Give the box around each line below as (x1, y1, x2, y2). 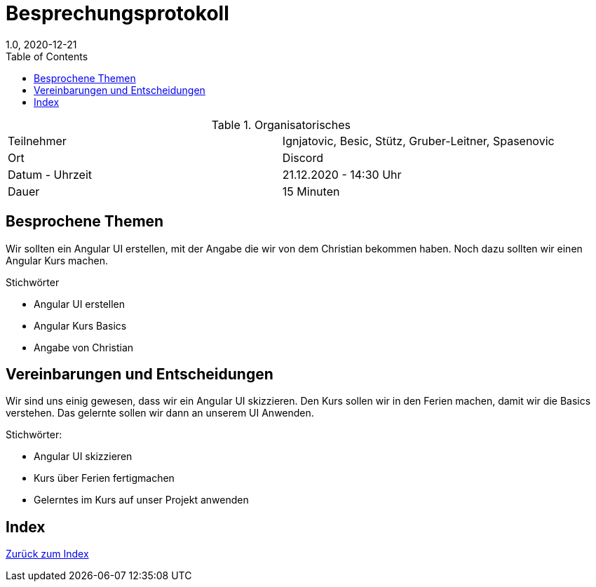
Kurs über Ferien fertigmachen (34, 472, 175, 485)
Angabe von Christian (34, 341, 134, 353)
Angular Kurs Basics (34, 319, 127, 332)
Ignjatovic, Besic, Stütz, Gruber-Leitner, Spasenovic (282, 133, 555, 148)
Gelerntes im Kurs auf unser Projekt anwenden (34, 494, 249, 506)
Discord (282, 150, 323, 165)
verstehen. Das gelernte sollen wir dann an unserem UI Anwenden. (6, 407, 314, 419)
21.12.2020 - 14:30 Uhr (282, 167, 402, 182)
